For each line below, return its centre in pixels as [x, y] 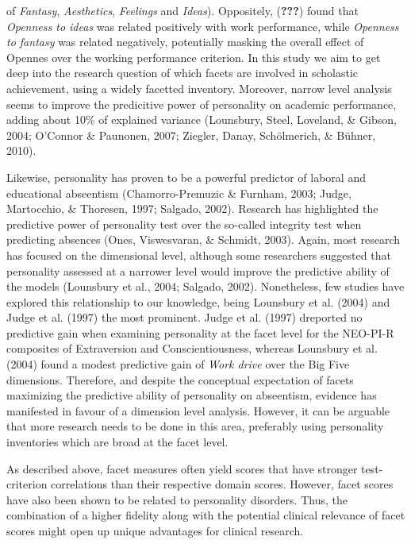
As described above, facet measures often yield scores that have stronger [182, 468]
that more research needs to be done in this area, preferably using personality [195, 426]
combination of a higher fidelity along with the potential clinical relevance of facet [206, 515]
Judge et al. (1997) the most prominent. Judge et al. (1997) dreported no [184, 317]
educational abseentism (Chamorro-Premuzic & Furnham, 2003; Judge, [179, 193]
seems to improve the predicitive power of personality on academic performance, [202, 104]
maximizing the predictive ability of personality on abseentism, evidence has [192, 395]
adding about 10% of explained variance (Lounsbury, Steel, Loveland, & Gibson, [202, 120]
